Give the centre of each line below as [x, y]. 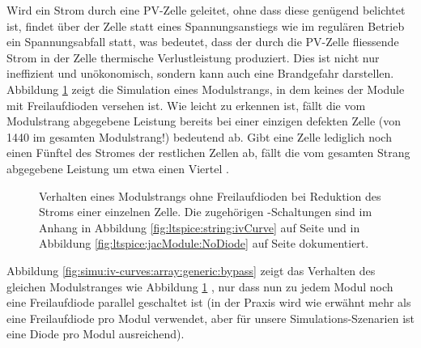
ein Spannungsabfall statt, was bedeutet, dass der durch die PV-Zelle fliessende [203, 42]
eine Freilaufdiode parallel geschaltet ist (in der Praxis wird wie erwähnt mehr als [209, 302]
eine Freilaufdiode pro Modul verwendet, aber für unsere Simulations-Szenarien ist [210, 318]
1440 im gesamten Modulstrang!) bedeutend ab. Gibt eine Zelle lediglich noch [199, 136]
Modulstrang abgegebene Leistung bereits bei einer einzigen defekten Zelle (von [204, 121]
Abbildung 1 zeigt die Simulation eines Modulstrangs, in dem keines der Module [206, 89]
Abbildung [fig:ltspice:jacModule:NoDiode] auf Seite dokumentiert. [204, 243]
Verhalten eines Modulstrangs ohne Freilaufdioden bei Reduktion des [210, 195]
